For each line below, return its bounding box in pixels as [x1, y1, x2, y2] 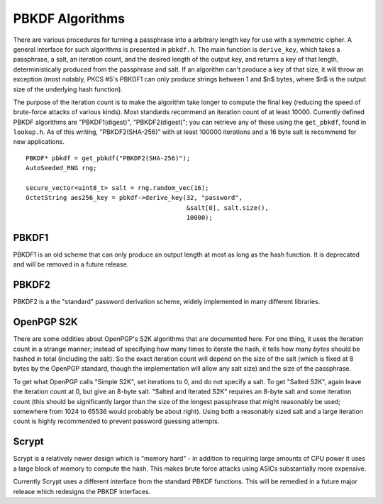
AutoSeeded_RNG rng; [26, 164, 97, 172]
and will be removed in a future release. [13, 260, 129, 269]
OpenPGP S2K [13, 316, 78, 328]
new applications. [13, 138, 65, 146]
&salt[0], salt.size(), [186, 203, 269, 212]
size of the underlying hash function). [13, 85, 123, 94]
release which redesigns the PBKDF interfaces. [13, 487, 151, 495]
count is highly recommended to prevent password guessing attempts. [13, 417, 220, 425]
